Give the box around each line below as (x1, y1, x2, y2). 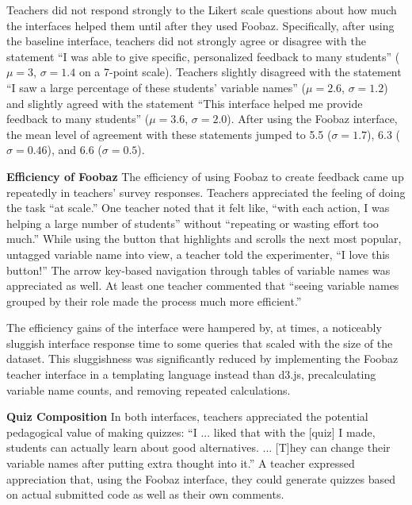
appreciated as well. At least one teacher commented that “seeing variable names (6, 277, 399, 294)
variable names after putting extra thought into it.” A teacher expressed (6, 455, 355, 472)
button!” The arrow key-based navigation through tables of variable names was (6, 261, 391, 278)
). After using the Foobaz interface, (227, 110, 398, 127)
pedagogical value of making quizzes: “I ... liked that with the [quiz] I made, (6, 423, 376, 440)
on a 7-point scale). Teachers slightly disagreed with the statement (78, 64, 402, 80)
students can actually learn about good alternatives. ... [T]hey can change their (6, 439, 391, 456)
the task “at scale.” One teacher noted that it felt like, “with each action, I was (6, 199, 390, 216)
